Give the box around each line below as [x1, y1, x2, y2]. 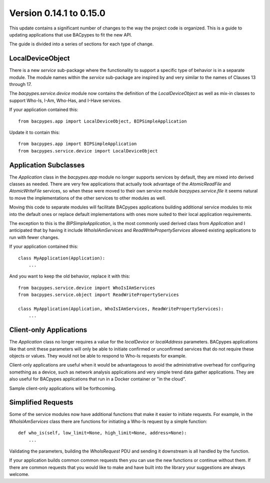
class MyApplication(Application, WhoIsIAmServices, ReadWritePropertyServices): [18, 305, 224, 311]
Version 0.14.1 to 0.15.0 [9, 7, 106, 18]
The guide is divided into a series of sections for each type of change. [9, 41, 154, 47]
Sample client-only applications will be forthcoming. [9, 385, 116, 391]
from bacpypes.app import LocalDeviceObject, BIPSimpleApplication [18, 118, 187, 124]
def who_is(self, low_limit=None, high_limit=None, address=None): [18, 430, 187, 436]
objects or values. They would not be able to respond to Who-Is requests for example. [9, 352, 187, 358]
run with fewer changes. [9, 234, 59, 240]
